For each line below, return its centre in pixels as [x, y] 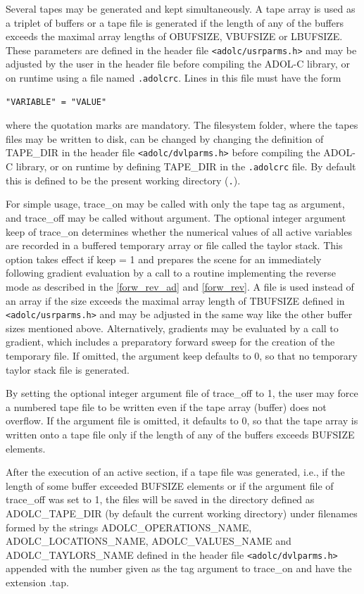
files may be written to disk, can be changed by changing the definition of [165, 138]
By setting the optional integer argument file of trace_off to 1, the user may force [182, 393]
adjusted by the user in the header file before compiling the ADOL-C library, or [178, 64]
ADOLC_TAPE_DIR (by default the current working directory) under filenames [182, 513]
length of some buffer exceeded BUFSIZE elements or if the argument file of [170, 485]
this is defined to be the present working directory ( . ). [123, 180]
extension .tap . [37, 582]
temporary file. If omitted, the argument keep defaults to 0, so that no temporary [182, 356]
